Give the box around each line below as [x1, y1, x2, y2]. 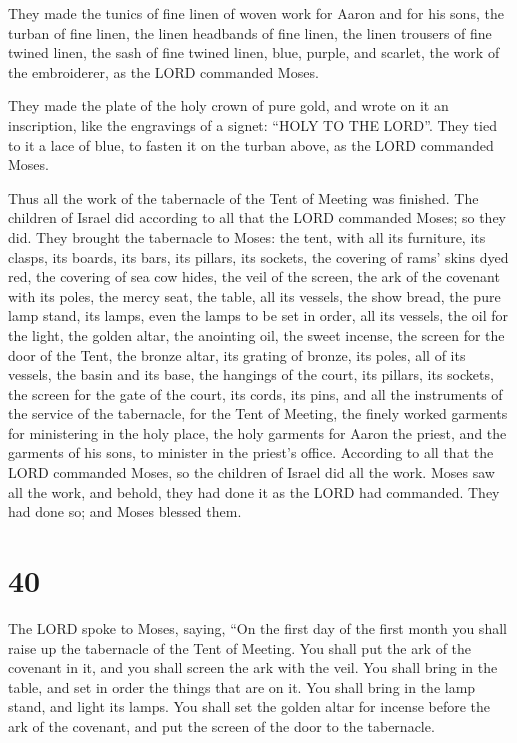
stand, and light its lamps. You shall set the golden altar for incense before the [8, 696, 491, 717]
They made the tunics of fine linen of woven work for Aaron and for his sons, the [8, 3, 504, 23]
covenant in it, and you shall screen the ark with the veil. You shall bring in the [8, 657, 498, 678]
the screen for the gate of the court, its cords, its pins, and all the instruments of [8, 383, 503, 404]
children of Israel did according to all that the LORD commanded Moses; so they [8, 207, 506, 228]
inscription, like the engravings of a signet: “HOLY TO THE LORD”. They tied [8, 114, 497, 135]
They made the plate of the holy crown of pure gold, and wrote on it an [8, 95, 449, 116]
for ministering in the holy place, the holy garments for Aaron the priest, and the [8, 422, 507, 443]
